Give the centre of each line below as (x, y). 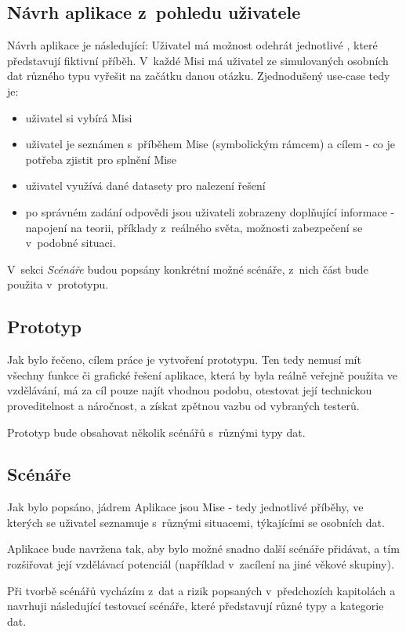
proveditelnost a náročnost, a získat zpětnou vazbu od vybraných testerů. (183, 405)
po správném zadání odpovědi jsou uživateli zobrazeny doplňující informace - (210, 211)
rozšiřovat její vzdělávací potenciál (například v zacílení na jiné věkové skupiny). (201, 564)
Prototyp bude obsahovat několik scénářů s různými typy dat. (156, 432)
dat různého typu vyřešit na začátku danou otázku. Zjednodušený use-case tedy (199, 76)
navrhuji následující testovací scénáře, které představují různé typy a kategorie (196, 606)
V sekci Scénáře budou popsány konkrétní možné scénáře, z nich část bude (188, 269)
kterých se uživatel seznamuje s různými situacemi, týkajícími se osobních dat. (196, 522)
